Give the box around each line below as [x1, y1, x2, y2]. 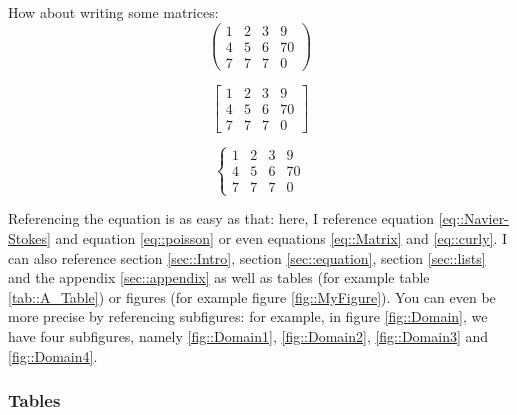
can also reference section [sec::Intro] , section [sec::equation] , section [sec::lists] [8, 247, 486, 268]
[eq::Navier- [438, 208, 509, 229]
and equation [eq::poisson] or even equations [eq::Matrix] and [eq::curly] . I [55, 228, 508, 249]
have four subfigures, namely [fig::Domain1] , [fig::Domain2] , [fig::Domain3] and [8, 326, 489, 346]
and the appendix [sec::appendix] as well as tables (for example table [8, 267, 430, 288]
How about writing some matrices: [8, 2, 219, 22]
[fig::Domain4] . [8, 345, 98, 366]
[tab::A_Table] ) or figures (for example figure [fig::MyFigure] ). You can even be [8, 286, 496, 307]
